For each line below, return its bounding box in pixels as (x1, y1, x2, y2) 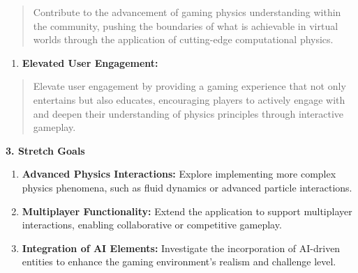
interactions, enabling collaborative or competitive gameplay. (22, 217, 282, 232)
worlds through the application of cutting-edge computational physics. (33, 32, 334, 47)
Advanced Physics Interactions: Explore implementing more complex (22, 166, 336, 181)
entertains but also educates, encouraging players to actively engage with (33, 92, 345, 107)
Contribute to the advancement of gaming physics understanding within (33, 5, 341, 19)
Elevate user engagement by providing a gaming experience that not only (33, 79, 346, 93)
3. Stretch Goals (6, 143, 85, 157)
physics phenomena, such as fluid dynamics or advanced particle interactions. (22, 180, 352, 194)
